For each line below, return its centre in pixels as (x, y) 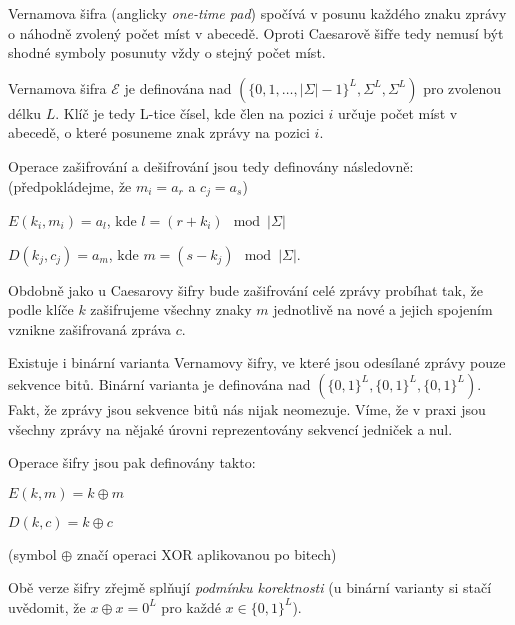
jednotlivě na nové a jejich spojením (383, 309)
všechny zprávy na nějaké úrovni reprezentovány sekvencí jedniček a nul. (230, 428)
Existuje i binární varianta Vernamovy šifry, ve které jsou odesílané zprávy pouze (257, 362)
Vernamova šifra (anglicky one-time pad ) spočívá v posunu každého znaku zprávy (257, 13)
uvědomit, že (47, 606)
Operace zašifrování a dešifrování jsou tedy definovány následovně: (211, 165)
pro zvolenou (462, 87)
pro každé (191, 606)
